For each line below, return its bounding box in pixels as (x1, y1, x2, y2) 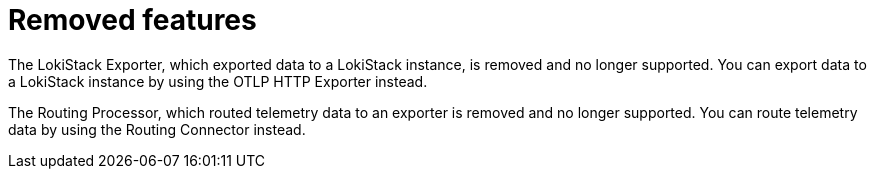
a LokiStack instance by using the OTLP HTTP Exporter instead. (8, 72, 428, 90)
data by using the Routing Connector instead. (8, 120, 306, 138)
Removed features (8, 3, 257, 37)
